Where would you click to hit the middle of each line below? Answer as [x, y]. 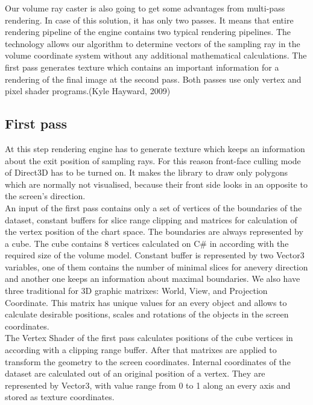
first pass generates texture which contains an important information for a [142, 67]
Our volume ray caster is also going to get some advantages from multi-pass [145, 8]
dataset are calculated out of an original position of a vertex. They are [135, 373]
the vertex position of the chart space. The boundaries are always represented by [154, 231]
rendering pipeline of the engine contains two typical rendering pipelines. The [148, 32]
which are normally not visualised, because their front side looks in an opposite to [156, 184]
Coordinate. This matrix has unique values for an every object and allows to [146, 302]
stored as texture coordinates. [60, 397]
